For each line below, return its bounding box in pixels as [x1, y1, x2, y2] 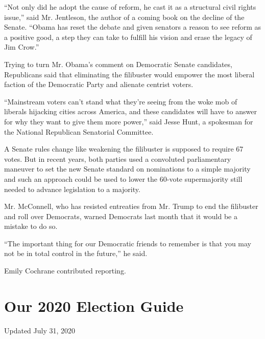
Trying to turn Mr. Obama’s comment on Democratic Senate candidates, [4, 58, 232, 69]
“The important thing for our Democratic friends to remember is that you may [4, 238, 252, 248]
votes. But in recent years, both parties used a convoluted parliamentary [4, 153, 231, 164]
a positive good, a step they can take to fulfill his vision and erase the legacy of [4, 31, 252, 42]
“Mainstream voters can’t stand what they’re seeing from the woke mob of [4, 96, 237, 107]
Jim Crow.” [4, 41, 39, 52]
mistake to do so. [4, 221, 58, 231]
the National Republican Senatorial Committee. [4, 126, 154, 137]
